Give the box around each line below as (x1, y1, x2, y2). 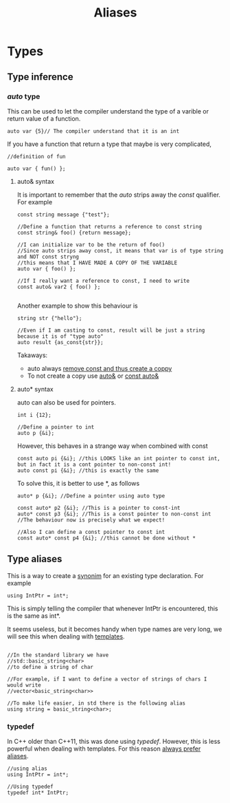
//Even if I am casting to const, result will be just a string (16, 327, 205, 334)
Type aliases (7, 553, 62, 565)
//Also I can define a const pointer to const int (16, 528, 165, 535)
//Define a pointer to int (16, 423, 95, 431)
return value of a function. (7, 114, 81, 122)
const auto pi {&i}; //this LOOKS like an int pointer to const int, (16, 455, 221, 462)
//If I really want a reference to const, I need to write (16, 277, 190, 284)
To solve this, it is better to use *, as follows (16, 479, 140, 487)
